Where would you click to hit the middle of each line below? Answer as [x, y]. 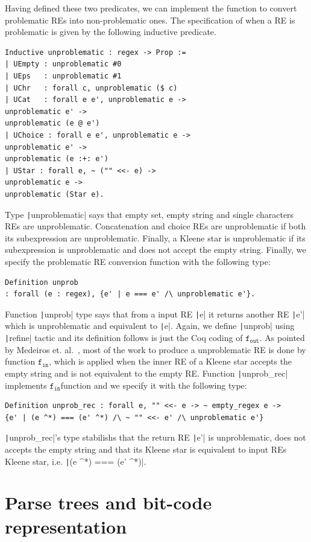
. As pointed [282, 338]
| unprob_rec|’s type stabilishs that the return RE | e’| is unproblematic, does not [155, 437]
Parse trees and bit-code [108, 502]
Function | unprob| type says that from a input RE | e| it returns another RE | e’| [155, 314]
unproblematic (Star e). [55, 194]
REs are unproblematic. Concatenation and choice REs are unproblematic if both [155, 226]
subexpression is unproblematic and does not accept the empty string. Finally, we [155, 250]
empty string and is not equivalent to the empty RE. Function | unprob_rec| [146, 373]
